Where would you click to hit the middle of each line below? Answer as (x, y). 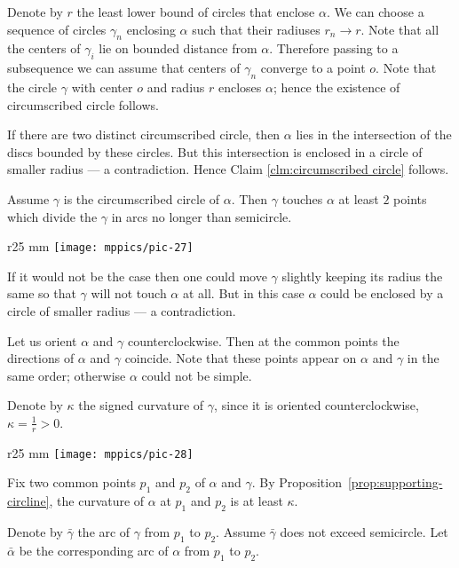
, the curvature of (97, 501)
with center (102, 87)
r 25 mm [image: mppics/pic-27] (100, 246)
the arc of (104, 532)
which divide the (52, 216)
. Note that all (400, 29)
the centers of (44, 48)
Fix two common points (71, 482)
